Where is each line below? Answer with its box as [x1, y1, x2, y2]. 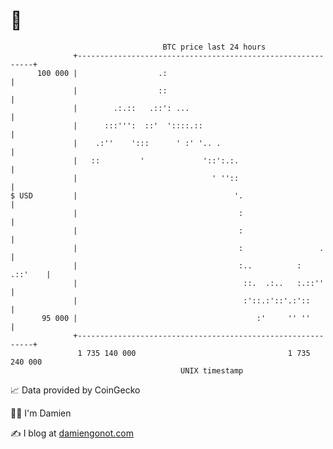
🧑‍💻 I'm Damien [10, 407, 72, 419]
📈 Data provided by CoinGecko [10, 384, 141, 396]
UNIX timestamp [180, 365, 244, 376]
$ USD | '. [10, 190, 244, 201]
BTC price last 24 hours [162, 42, 267, 52]
